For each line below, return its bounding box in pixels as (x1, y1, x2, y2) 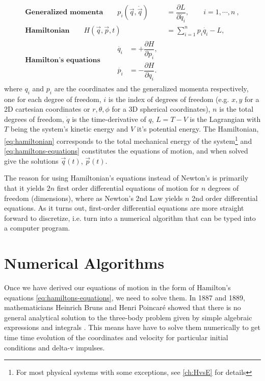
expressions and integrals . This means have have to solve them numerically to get (4, 322, 261, 333)
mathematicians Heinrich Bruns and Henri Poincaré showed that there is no (4, 302, 241, 313)
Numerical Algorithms (4, 252, 165, 273)
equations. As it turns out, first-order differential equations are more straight (4, 202, 244, 213)
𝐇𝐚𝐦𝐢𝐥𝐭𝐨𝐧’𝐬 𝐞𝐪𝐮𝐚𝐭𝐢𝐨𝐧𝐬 (25, 57, 100, 64)
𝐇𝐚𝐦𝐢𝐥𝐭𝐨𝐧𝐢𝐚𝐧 (25, 27, 70, 34)
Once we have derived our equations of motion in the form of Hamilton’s (4, 282, 231, 293)
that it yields (4, 182, 45, 193)
